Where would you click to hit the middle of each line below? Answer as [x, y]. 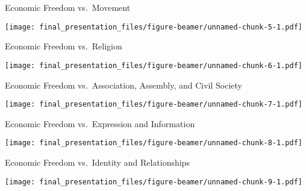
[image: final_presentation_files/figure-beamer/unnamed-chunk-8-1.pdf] [154, 143]
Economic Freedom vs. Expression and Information [100, 123]
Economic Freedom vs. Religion [64, 46]
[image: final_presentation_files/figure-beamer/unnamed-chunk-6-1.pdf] [154, 65]
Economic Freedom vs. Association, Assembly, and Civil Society [123, 85]
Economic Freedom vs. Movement [68, 7]
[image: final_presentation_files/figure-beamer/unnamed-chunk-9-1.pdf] [154, 182]
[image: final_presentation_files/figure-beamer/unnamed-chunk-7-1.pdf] [154, 105]
